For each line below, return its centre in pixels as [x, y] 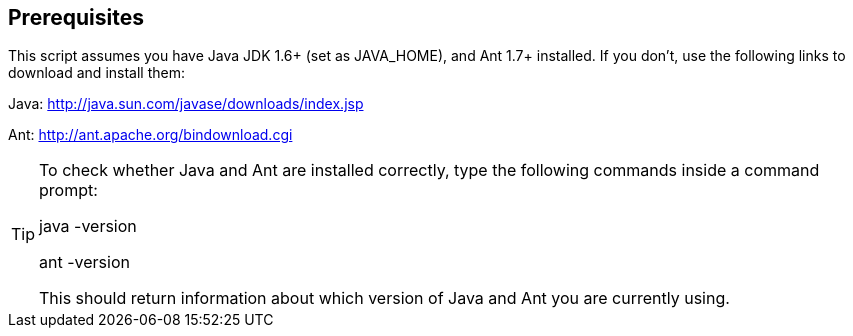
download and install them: [96, 73]
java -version [88, 226]
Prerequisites [76, 17]
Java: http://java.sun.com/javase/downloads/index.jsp [186, 104]
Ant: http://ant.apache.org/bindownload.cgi [150, 135]
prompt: [68, 190]
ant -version [84, 262]
